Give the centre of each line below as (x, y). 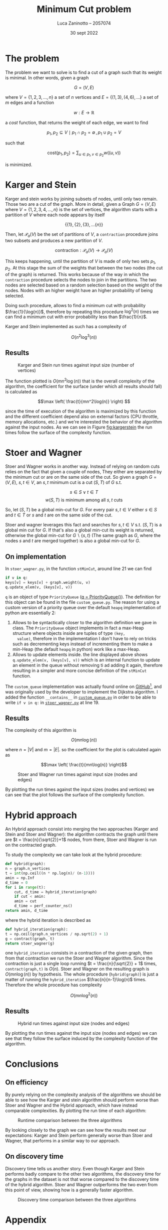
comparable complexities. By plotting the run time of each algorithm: (76, 1111)
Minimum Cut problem (84, 9)
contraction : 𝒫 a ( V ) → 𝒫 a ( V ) (84, 251)
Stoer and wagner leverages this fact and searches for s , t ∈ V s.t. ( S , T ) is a (83, 525)
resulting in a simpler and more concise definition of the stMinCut (79, 670)
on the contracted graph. (31, 845)
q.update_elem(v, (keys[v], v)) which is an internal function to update (86, 660)
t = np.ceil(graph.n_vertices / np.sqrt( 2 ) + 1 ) (57, 934)
